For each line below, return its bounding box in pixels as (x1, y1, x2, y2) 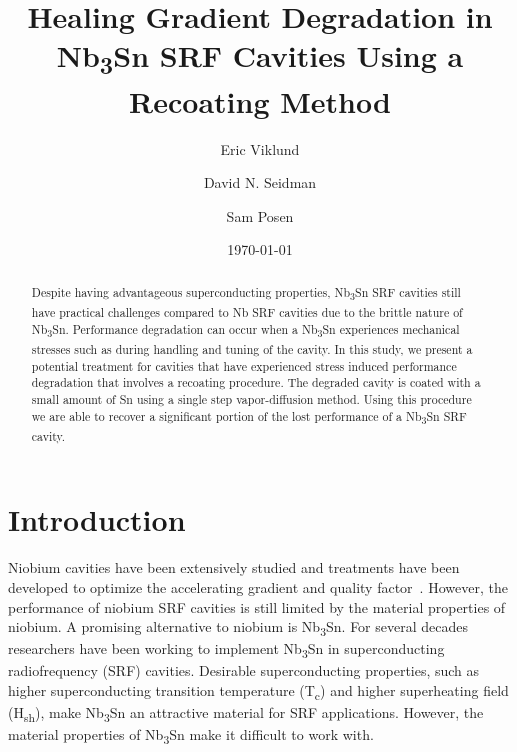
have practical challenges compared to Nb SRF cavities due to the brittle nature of (31, 304, 463, 320)
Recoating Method (129, 80, 391, 121)
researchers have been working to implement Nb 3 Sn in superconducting (8, 638, 445, 662)
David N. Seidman (203, 172, 317, 193)
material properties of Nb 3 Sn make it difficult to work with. (8, 724, 374, 748)
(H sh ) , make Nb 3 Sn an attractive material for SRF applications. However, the (8, 702, 484, 725)
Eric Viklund (220, 138, 300, 159)
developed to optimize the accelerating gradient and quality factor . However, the (8, 577, 508, 597)
